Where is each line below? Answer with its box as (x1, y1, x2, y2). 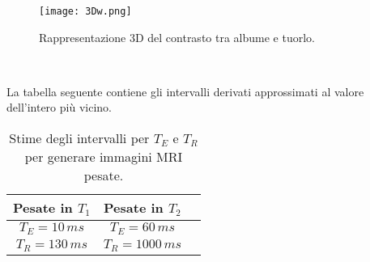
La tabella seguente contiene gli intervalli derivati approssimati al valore (6, 82, 364, 99)
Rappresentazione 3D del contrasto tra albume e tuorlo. (39, 28, 315, 45)
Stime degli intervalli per (9, 129, 150, 148)
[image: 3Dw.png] (39, 6, 132, 17)
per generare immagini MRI (24, 147, 183, 167)
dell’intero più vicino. (6, 99, 112, 116)
